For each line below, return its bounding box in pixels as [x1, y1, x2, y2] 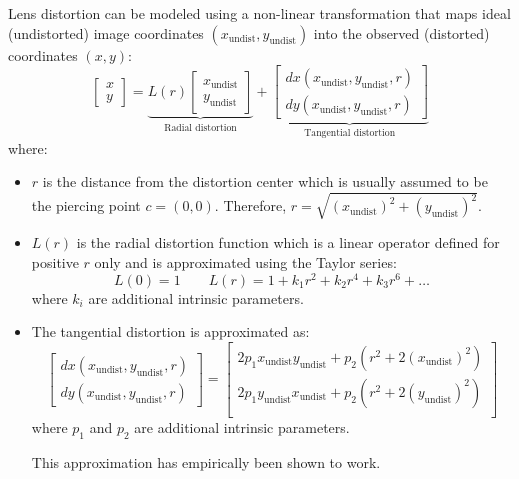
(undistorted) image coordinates [8, 22, 204, 43]
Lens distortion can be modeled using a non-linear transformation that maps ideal [8, 3, 511, 23]
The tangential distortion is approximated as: [31, 321, 310, 342]
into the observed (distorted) [313, 22, 490, 43]
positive [31, 252, 79, 273]
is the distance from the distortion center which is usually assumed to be [42, 171, 488, 192]
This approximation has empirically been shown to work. [31, 451, 381, 472]
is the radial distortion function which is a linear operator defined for [76, 232, 500, 253]
